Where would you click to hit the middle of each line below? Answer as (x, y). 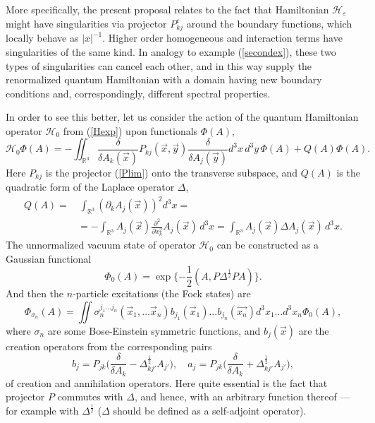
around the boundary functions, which (269, 23)
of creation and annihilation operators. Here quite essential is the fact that (167, 382)
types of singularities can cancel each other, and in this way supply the (159, 65)
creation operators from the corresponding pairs (109, 346)
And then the (35, 293)
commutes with (90, 397)
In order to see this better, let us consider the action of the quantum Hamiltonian (182, 117)
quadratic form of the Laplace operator (90, 187)
